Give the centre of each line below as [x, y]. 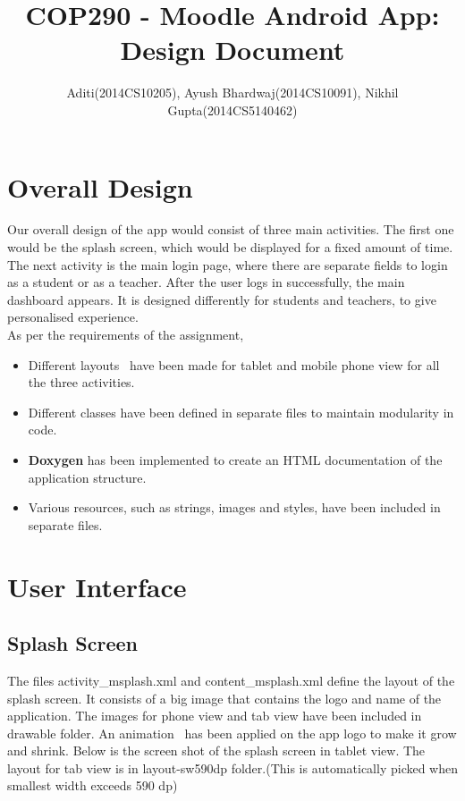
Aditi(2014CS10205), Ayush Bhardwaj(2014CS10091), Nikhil [232, 93]
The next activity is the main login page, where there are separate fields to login [228, 264]
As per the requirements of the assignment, [126, 334]
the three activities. [81, 382]
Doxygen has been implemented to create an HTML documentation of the [235, 459]
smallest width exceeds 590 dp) [93, 785]
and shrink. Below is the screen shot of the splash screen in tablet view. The [216, 750]
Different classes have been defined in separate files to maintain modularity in [241, 412]
